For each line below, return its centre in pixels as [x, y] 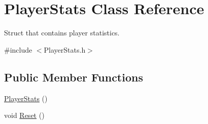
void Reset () [24, 115]
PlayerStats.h [65, 49]
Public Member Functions [74, 77]
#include [18, 49]
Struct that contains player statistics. [62, 33]
